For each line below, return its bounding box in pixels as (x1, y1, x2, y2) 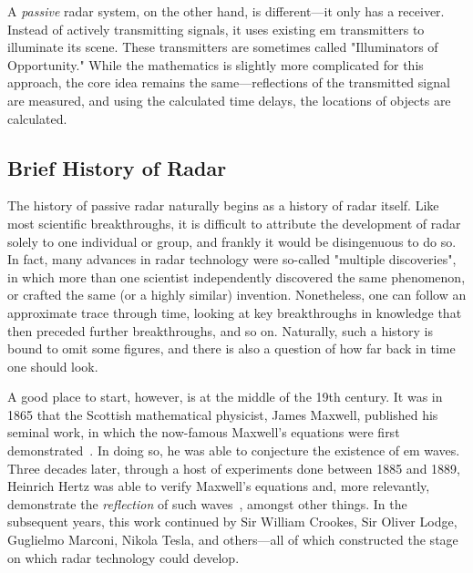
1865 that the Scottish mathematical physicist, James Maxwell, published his (7, 404, 438, 424)
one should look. (7, 356, 98, 375)
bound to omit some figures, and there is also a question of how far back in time (7, 339, 456, 358)
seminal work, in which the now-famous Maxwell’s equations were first (7, 423, 400, 442)
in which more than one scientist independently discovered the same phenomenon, (7, 267, 466, 286)
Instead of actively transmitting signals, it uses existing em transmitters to (7, 19, 425, 38)
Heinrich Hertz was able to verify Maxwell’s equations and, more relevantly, (7, 476, 430, 496)
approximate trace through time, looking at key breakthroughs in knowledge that (7, 302, 462, 322)
